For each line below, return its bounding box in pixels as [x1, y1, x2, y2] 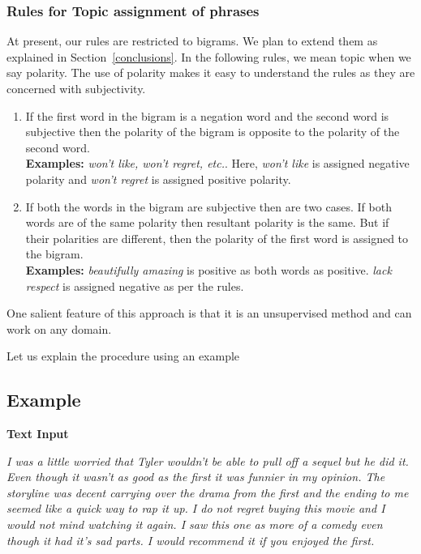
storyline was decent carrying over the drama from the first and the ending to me [6, 484, 409, 501]
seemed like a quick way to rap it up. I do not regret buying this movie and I [6, 500, 385, 517]
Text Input [6, 425, 69, 442]
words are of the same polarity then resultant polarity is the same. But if [25, 214, 389, 231]
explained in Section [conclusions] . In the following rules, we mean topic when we [6, 48, 411, 65]
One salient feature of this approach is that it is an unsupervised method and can [6, 305, 412, 322]
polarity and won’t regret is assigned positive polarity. [25, 170, 291, 187]
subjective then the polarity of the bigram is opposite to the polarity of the [25, 123, 400, 140]
